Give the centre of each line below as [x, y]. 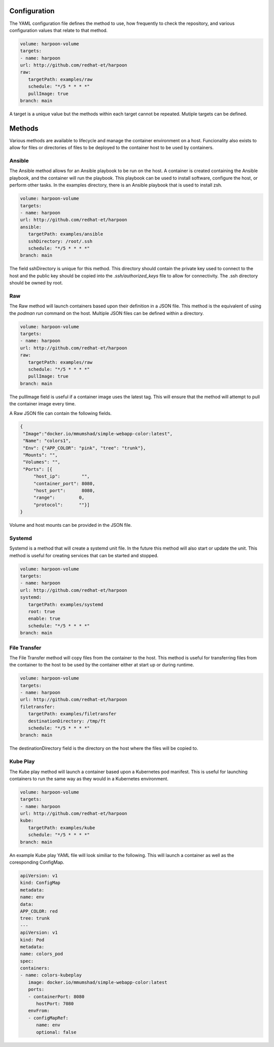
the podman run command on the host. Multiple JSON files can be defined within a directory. [107, 313]
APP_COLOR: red [39, 911]
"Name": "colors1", [47, 441]
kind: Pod [32, 940]
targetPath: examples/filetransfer [72, 714]
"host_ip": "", [61, 477]
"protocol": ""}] [61, 505]
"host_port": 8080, [64, 490]
